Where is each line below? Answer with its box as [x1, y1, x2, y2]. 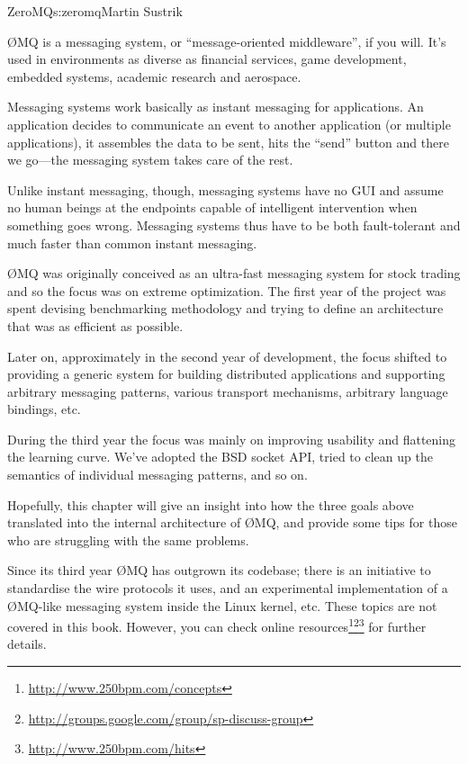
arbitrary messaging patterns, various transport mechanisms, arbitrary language [7, 382, 448, 400]
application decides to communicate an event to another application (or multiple [7, 114, 451, 133]
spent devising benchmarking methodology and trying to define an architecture [7, 299, 444, 318]
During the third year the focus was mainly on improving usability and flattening [7, 429, 456, 448]
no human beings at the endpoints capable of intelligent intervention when [7, 198, 418, 217]
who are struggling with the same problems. [7, 530, 249, 549]
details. [7, 634, 47, 653]
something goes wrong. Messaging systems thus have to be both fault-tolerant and [7, 215, 461, 234]
